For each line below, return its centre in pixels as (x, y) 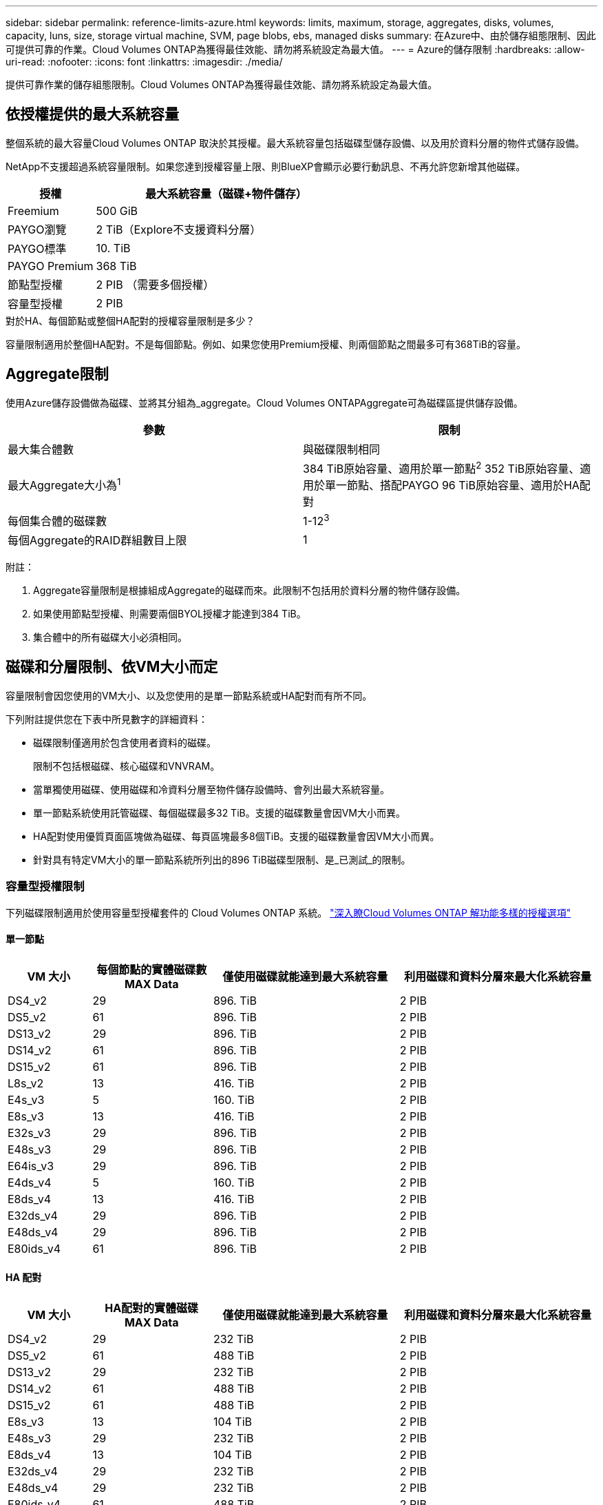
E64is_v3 (31, 1166)
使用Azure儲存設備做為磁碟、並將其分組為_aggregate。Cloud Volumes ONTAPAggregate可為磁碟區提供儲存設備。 (264, 402)
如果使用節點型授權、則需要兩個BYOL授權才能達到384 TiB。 (170, 614)
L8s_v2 (26, 1083)
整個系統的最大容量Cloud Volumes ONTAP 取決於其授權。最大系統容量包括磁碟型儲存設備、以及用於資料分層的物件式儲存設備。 (295, 143)
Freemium (33, 211)
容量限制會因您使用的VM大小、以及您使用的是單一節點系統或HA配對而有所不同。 (189, 695)
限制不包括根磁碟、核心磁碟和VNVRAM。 (127, 766)
